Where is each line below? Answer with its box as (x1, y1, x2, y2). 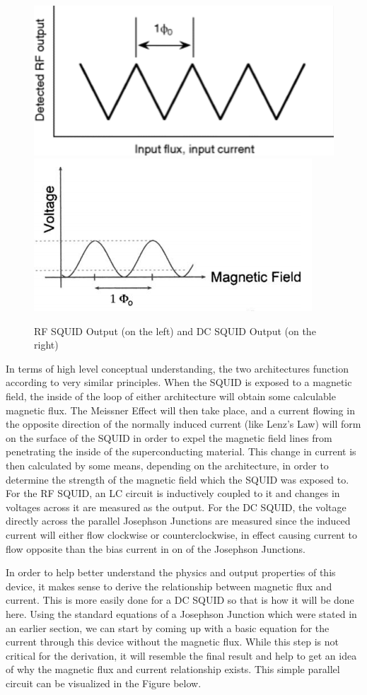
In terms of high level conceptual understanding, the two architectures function (6, 361, 349, 375)
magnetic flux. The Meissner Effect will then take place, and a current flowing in (6, 402, 355, 417)
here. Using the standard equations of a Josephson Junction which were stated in (6, 606, 357, 621)
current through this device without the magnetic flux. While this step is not (6, 634, 339, 649)
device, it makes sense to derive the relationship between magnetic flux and (6, 578, 332, 593)
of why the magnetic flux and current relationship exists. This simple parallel (6, 662, 340, 677)
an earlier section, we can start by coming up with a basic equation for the (6, 620, 330, 635)
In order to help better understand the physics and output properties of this (6, 565, 336, 580)
